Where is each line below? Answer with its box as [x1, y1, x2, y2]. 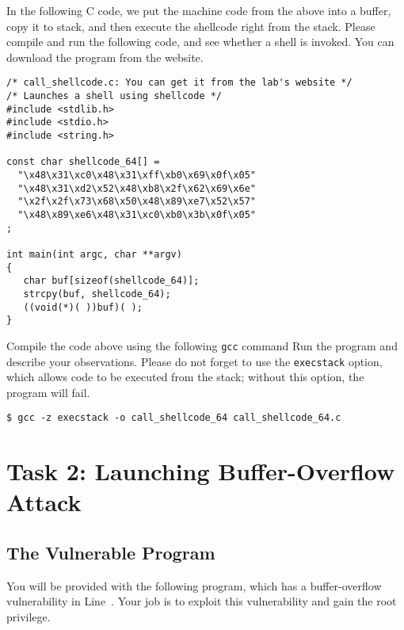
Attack [6, 486, 82, 518]
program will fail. [6, 384, 90, 400]
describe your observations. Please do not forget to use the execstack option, [6, 353, 383, 369]
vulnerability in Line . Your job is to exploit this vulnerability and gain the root [6, 593, 397, 609]
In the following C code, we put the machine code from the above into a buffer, [6, 2, 391, 18]
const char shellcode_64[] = [6, 156, 160, 168]
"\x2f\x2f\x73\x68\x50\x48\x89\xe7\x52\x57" [17, 196, 256, 208]
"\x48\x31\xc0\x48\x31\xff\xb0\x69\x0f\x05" [17, 169, 256, 181]
